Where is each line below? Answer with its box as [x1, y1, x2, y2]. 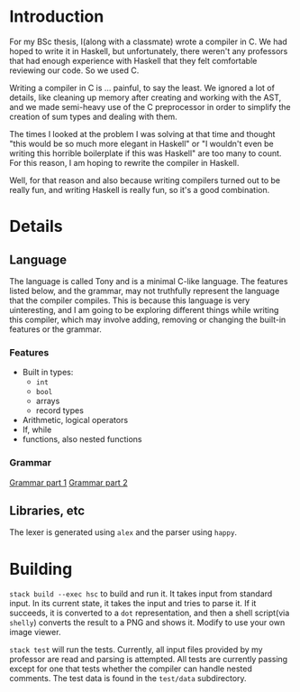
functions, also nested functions [22, 434, 142, 445]
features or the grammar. [9, 323, 102, 335]
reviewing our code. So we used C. [9, 65, 140, 76]
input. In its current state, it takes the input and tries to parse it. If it [9, 598, 257, 609]
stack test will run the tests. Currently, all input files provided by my [9, 644, 263, 655]
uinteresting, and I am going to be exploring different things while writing [9, 304, 279, 315]
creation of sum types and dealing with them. [9, 111, 177, 122]
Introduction [9, 6, 105, 27]
